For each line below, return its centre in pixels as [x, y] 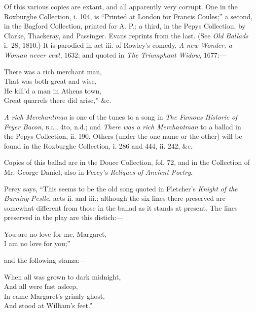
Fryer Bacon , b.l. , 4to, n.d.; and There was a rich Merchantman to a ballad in [123, 126]
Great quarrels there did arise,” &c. [58, 100]
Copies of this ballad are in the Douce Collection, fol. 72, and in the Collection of [127, 162]
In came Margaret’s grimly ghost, [55, 296]
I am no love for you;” [37, 243]
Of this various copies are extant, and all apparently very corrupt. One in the [121, 6]
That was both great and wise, [50, 81]
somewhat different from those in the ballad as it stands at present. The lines [121, 207]
